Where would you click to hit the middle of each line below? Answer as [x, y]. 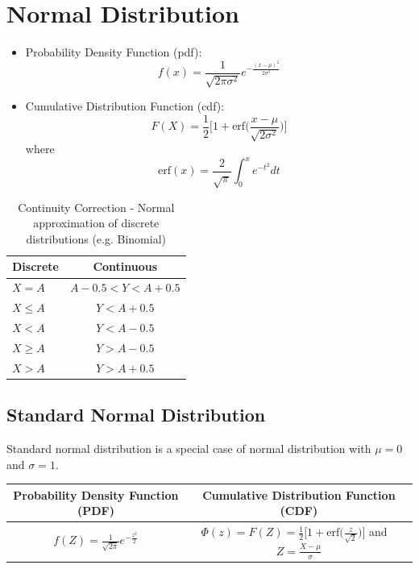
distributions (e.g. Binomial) [96, 238]
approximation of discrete [96, 223]
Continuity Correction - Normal [96, 207]
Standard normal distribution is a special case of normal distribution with [189, 448]
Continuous [125, 266]
